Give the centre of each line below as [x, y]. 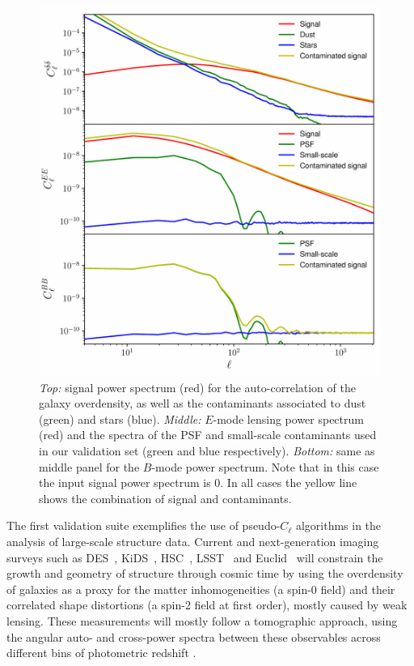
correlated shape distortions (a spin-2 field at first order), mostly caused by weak [207, 605]
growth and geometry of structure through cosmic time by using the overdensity [205, 573]
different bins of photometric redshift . [101, 653]
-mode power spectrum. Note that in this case [265, 466]
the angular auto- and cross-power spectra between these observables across [194, 636]
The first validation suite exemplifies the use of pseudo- [144, 525]
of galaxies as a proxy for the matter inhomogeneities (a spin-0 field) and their [201, 589]
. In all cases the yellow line [289, 482]
